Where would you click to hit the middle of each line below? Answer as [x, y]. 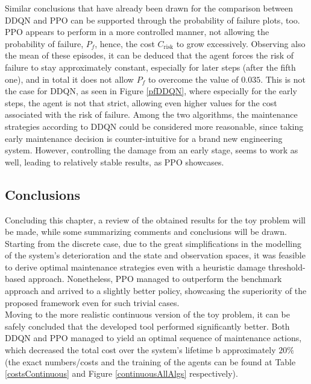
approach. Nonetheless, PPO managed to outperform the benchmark [155, 279]
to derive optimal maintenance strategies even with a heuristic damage [135, 267]
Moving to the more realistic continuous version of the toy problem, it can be [147, 314]
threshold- [287, 267]
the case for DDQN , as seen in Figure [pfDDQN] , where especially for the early [151, 91]
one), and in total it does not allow [69, 79]
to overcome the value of [193, 79]
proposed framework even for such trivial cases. [92, 302]
